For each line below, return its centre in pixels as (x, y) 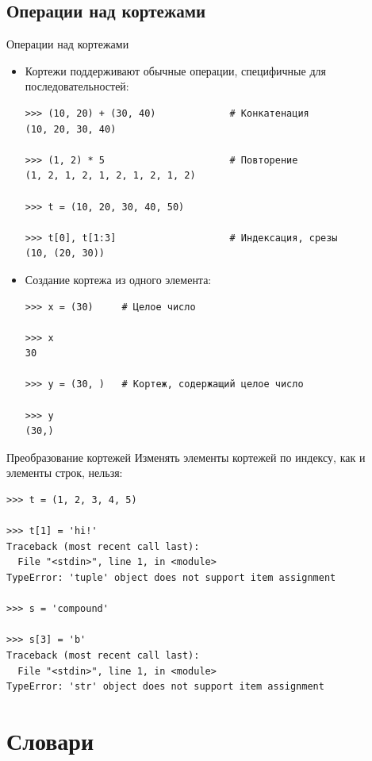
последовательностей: (77, 86)
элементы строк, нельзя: (65, 473)
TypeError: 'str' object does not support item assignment (165, 687)
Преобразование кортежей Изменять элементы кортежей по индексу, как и (186, 457)
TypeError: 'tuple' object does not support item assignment (171, 578)
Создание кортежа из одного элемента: (118, 279)
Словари (50, 740)
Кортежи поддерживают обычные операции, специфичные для (175, 70)
